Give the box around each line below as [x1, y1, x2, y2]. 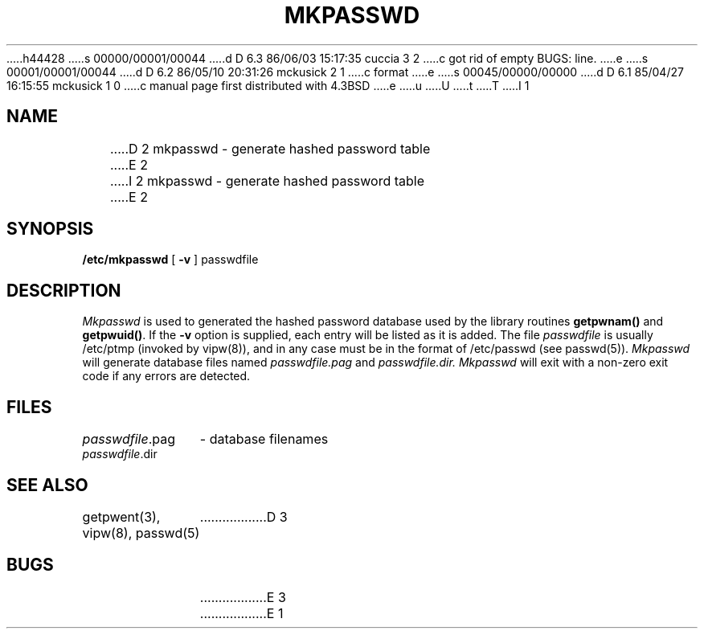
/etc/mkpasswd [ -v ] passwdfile [82, 252, 259, 267]
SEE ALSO [6, 474, 88, 495]
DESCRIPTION [6, 280, 121, 301]
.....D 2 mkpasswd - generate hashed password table [109, 140, 431, 157]
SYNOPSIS [6, 219, 94, 240]
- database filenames [199, 431, 329, 448]
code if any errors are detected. [82, 369, 251, 383]
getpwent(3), [82, 508, 161, 525]
